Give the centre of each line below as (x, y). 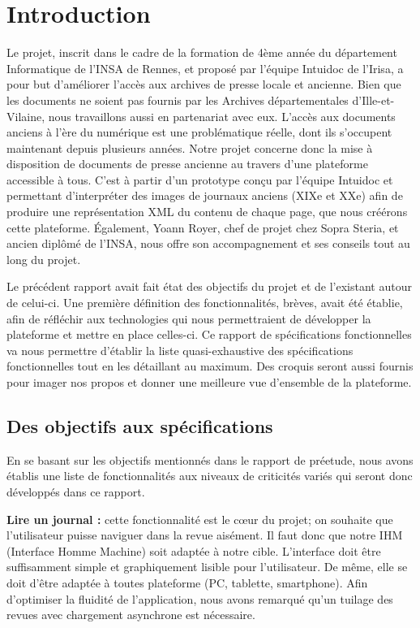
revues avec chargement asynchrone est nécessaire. (131, 615)
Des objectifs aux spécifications (140, 425)
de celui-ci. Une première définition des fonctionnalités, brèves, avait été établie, (205, 303)
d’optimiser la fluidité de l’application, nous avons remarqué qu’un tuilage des (200, 598)
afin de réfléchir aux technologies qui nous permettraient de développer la (189, 318)
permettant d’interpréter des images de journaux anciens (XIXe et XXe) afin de (205, 195)
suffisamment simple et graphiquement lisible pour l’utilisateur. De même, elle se (207, 567)
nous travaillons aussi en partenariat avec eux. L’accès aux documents (222, 116)
